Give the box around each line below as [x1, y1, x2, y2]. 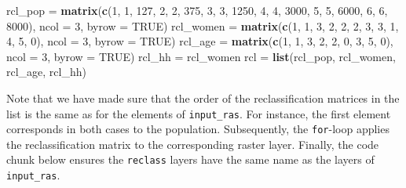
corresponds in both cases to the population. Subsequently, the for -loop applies [6, 121, 390, 137]
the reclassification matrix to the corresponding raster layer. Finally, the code [6, 136, 379, 152]
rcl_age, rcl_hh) [6, 63, 86, 80]
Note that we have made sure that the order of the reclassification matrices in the [6, 89, 400, 106]
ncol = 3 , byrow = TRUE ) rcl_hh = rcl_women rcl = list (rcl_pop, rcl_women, [6, 48, 396, 64]
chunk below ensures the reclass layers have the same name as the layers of [6, 151, 375, 168]
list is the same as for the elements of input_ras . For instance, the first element [6, 105, 391, 121]
